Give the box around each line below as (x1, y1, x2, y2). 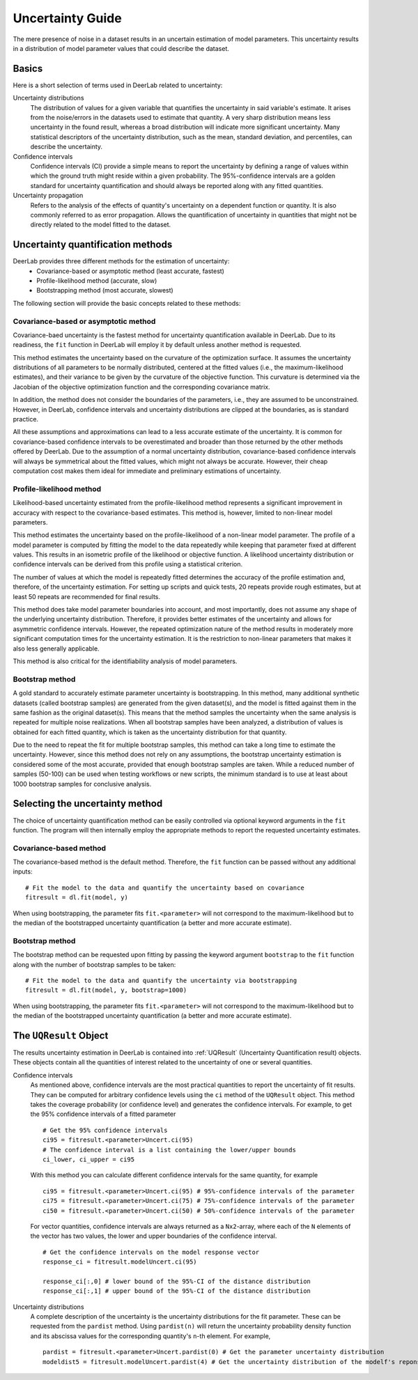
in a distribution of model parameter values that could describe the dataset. (13, 44, 230, 52)
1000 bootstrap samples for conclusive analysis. (13, 780, 152, 788)
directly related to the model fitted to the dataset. (30, 220, 171, 229)
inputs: (13, 867, 33, 876)
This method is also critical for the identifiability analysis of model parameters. (13, 657, 238, 665)
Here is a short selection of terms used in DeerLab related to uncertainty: (13, 81, 223, 89)
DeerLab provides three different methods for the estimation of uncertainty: (13, 257, 230, 265)
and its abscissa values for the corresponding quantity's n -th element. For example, (30, 1331, 271, 1340)
